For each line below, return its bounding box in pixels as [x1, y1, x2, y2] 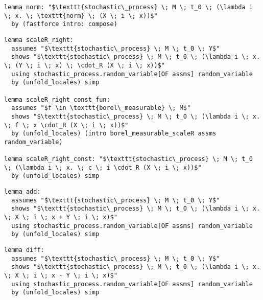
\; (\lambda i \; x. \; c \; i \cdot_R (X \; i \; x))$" [4, 164, 202, 171]
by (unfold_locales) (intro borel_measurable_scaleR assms [11, 130, 217, 137]
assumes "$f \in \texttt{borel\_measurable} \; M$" [11, 104, 191, 112]
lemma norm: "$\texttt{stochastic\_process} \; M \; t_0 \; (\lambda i [4, 4, 253, 11]
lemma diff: [4, 246, 44, 254]
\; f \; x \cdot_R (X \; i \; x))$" [4, 121, 129, 129]
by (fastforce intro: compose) [11, 20, 117, 28]
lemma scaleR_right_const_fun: [4, 96, 110, 103]
